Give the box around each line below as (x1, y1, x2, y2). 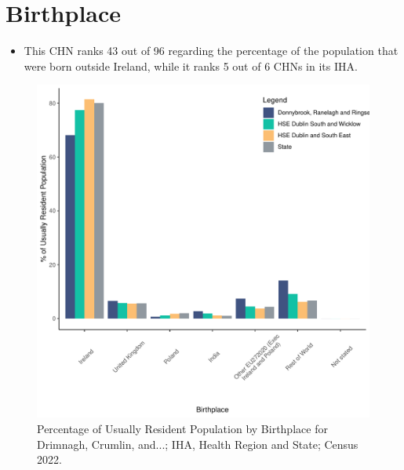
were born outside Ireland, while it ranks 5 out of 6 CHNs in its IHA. (24, 57, 358, 74)
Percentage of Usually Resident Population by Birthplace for (37, 420, 328, 436)
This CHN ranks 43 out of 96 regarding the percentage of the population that (24, 42, 399, 59)
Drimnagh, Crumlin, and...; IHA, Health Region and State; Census (37, 435, 359, 452)
